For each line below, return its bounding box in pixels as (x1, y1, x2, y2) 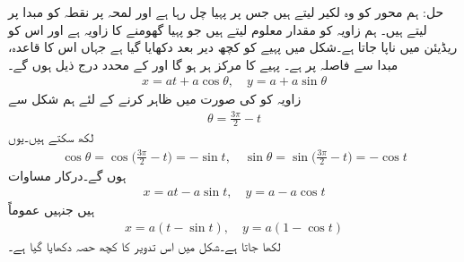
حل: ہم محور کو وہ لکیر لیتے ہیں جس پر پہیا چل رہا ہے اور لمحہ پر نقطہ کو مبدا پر (8, 3, 444, 21)
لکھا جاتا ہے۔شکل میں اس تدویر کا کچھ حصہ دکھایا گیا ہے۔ (8, 236, 281, 255)
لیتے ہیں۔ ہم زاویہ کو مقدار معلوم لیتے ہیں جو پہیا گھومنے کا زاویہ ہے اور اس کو (8, 20, 427, 38)
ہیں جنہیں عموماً (8, 199, 95, 218)
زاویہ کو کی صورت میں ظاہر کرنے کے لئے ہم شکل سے (8, 89, 302, 108)
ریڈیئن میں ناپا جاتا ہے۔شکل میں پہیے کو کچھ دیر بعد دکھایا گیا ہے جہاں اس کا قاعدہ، (8, 38, 458, 56)
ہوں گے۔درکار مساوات (8, 166, 127, 185)
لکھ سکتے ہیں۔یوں (8, 128, 94, 147)
